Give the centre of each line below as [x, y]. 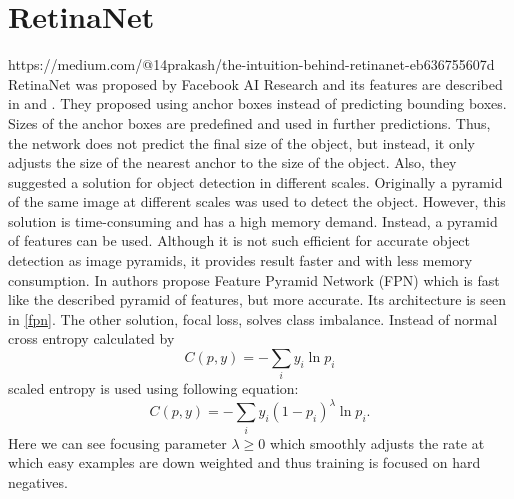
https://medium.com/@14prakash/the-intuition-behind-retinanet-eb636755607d [251, 64]
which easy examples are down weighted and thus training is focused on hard [244, 462]
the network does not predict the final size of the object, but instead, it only [241, 142]
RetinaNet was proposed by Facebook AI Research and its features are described [255, 83]
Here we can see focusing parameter [117, 442]
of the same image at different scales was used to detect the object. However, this [257, 201]
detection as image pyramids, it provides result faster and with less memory [240, 260]
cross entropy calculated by [91, 338]
